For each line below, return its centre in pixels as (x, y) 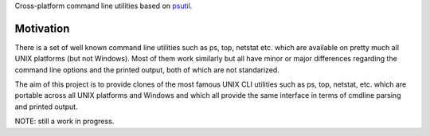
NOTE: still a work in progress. (64, 121)
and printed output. (47, 107)
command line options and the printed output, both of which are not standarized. (147, 70)
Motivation (42, 28)
